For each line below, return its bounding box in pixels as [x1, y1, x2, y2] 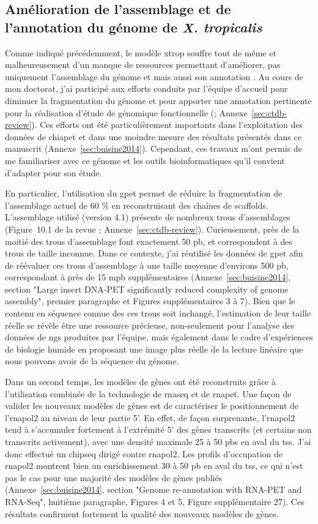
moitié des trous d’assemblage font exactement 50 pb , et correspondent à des [5, 234, 292, 247]
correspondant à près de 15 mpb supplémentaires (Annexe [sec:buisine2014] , [5, 271, 290, 283]
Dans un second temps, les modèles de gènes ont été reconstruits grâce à [5, 375, 276, 388]
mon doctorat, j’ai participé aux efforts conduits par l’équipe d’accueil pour [5, 82, 288, 95]
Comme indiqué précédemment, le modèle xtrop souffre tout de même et [5, 46, 276, 59]
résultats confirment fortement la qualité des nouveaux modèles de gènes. [5, 507, 279, 520]
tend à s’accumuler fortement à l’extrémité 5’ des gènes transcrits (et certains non [5, 423, 312, 436]
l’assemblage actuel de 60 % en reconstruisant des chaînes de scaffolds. [5, 198, 268, 211]
